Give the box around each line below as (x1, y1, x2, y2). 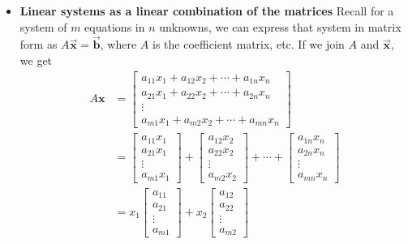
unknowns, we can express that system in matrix (159, 18, 402, 35)
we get (19, 52, 53, 68)
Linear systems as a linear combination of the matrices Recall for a (19, 2, 394, 19)
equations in (84, 18, 145, 35)
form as (19, 36, 58, 53)
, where (100, 36, 137, 53)
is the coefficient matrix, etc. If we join (152, 36, 345, 53)
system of (19, 18, 67, 35)
